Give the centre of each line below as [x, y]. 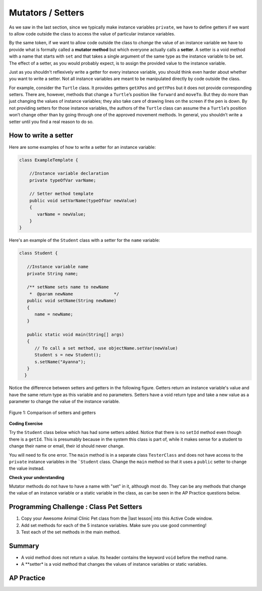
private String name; [53, 273]
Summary [24, 546]
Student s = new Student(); [68, 355]
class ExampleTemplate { [49, 160]
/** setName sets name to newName [68, 287]
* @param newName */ [74, 294]
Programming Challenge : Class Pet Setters [76, 507]
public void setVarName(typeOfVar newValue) [83, 200]
